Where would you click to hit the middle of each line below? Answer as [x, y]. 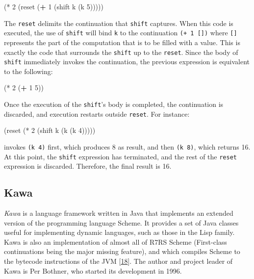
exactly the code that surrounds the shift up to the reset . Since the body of [121, 52]
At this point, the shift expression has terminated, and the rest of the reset [120, 156]
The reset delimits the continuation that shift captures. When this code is [119, 23]
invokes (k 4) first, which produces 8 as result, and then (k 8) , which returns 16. [127, 146]
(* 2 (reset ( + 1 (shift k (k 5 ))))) [54, 6]
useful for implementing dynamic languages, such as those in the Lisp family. [119, 232]
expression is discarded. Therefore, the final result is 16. [88, 166]
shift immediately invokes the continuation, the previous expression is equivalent [127, 62]
